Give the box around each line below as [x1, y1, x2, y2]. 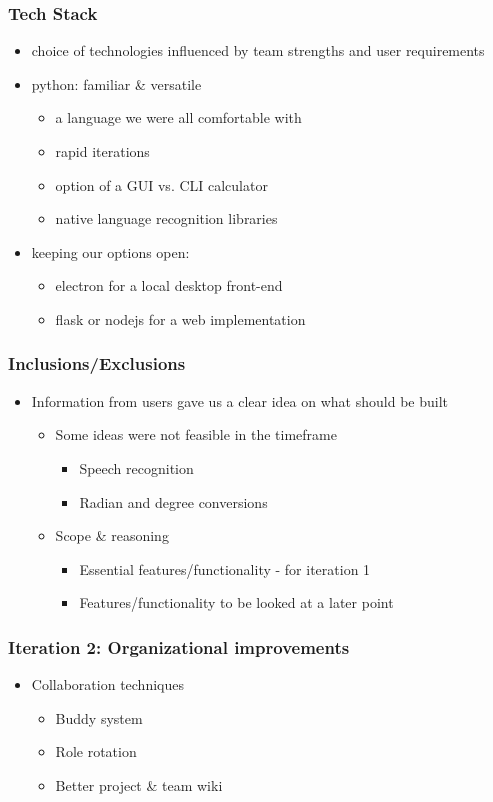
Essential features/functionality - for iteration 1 [79, 558, 371, 579]
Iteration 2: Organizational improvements [8, 634, 350, 659]
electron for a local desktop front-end [55, 275, 283, 296]
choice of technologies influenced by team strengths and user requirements [31, 40, 485, 61]
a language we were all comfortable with [55, 107, 302, 128]
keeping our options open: [31, 241, 190, 262]
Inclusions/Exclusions [8, 351, 186, 376]
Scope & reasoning [55, 525, 169, 546]
